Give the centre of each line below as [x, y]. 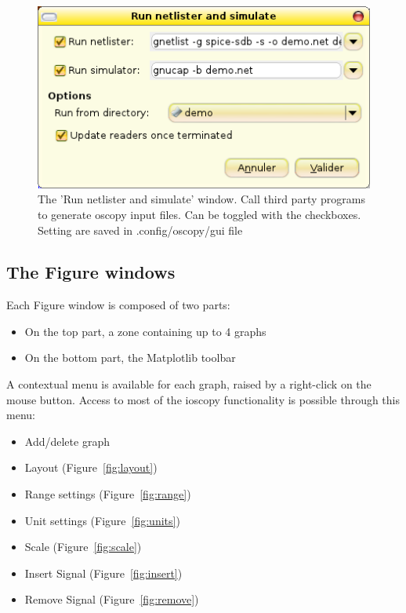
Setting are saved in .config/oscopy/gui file [140, 230]
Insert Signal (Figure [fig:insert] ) [103, 573]
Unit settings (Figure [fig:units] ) [102, 520]
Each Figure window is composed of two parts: [118, 305]
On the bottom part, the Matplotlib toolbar [130, 358]
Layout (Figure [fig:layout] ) [91, 467]
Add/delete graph [67, 441]
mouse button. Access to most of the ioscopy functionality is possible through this [203, 399]
